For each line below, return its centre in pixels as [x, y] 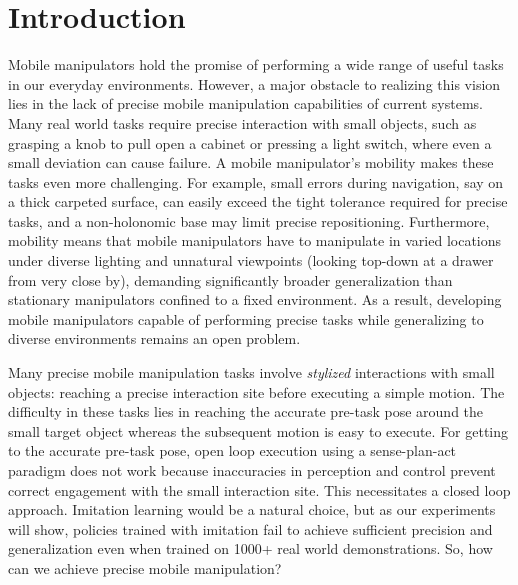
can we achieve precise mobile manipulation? [145, 567]
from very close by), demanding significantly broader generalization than [230, 279]
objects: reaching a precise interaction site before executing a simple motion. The [256, 391]
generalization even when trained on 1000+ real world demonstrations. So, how [250, 548]
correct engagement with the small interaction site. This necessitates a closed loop [259, 489]
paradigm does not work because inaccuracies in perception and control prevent [252, 470]
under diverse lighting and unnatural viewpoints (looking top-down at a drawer [251, 260]
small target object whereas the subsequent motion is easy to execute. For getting [258, 430]
